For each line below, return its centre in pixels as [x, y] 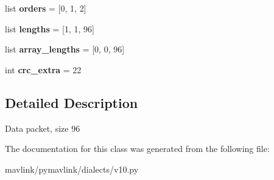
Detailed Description [72, 102]
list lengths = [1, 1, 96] [50, 28]
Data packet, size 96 [43, 128]
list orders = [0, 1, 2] [46, 8]
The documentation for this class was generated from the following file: [137, 149]
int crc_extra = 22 [43, 69]
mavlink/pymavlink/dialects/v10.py [72, 169]
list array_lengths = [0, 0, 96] [65, 49]
